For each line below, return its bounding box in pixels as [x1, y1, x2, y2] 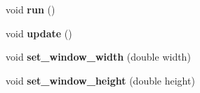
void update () [6, 25, 72, 40]
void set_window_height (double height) [6, 73, 195, 87]
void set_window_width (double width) [6, 49, 191, 64]
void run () [6, 2, 55, 16]
